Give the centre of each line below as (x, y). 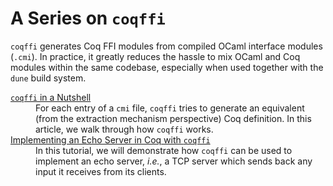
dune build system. (48, 78)
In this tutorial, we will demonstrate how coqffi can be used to (164, 150)
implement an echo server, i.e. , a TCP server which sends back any (174, 161)
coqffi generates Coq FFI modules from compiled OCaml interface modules (166, 46)
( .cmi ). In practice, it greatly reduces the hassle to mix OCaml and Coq (155, 56)
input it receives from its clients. (101, 171)
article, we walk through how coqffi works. (124, 129)
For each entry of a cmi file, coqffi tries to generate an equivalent (170, 108)
